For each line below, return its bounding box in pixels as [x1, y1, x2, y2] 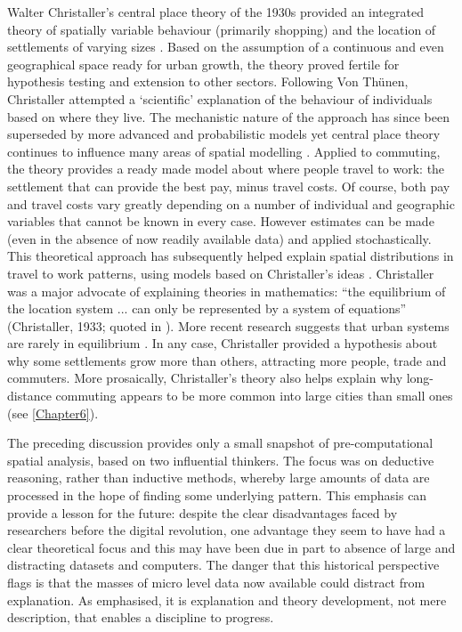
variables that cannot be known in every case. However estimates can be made [7, 212, 434, 231]
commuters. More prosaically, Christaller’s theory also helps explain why [7, 369, 403, 387]
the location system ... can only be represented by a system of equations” [7, 299, 407, 318]
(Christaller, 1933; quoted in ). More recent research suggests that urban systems [7, 316, 450, 335]
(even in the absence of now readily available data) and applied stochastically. [7, 229, 432, 247]
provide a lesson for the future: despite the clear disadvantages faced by [7, 503, 398, 522]
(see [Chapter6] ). [7, 403, 99, 422]
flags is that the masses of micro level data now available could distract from [7, 573, 426, 591]
